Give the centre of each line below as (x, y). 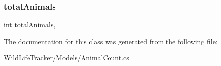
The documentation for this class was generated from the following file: (111, 41)
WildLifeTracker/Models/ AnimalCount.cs (67, 57)
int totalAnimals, (30, 25)
